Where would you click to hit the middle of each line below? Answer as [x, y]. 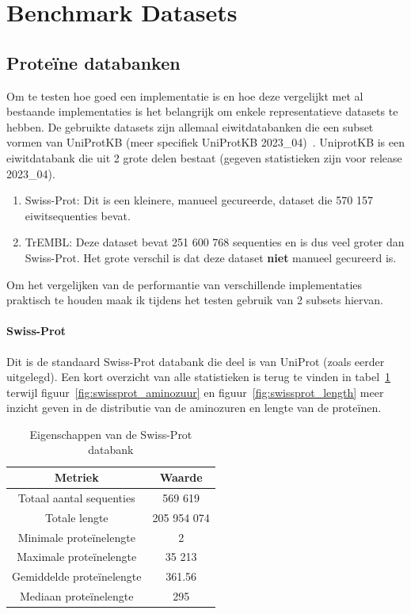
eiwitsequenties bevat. [78, 215]
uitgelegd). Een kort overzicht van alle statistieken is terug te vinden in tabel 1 [199, 377]
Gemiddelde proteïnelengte [77, 576]
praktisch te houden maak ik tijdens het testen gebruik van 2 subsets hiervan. [195, 300]
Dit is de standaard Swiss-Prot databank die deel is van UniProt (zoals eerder [196, 361]
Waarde [181, 477]
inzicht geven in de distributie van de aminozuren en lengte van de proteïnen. [194, 408]
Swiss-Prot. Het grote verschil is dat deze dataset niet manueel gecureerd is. [211, 257]
